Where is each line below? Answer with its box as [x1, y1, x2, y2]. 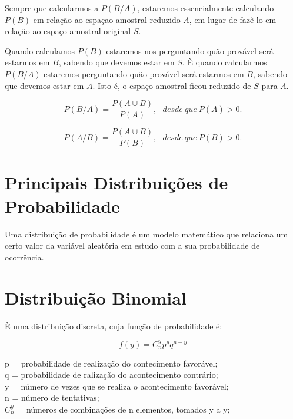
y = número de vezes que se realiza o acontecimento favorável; [5, 380, 229, 392]
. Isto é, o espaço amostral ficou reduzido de [92, 79, 251, 91]
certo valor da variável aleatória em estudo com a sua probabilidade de [5, 239, 260, 252]
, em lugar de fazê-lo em [189, 13, 277, 25]
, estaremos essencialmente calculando [137, 2, 274, 14]
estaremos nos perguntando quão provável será [106, 44, 274, 57]
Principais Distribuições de [5, 170, 228, 194]
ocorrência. [5, 250, 44, 263]
